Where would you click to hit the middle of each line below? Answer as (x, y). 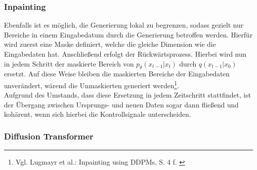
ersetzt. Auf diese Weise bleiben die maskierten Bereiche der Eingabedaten (117, 74)
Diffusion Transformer (49, 136)
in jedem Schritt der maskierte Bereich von (69, 63)
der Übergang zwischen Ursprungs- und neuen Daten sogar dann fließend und (121, 104)
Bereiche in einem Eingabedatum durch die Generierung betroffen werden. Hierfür (128, 34)
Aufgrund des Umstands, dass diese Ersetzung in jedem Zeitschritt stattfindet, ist (128, 95)
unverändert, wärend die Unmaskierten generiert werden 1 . (92, 84)
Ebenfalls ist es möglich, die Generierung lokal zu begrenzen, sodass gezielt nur (124, 25)
